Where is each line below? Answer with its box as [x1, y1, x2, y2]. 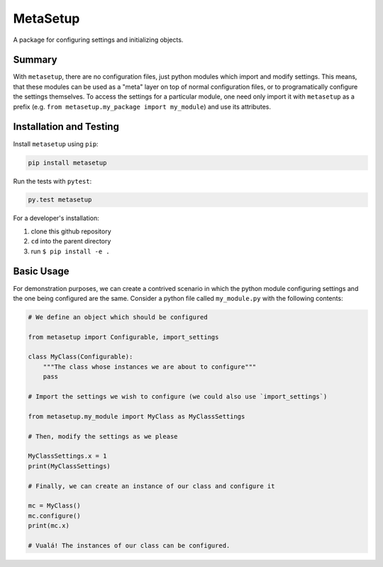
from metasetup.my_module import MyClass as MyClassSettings [28, 412, 245, 420]
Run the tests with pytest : [13, 177, 92, 185]
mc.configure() [28, 512, 81, 519]
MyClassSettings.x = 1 [28, 452, 107, 461]
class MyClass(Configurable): [28, 353, 133, 361]
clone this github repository [30, 227, 111, 236]
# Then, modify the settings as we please [28, 432, 178, 440]
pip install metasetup [28, 158, 107, 167]
